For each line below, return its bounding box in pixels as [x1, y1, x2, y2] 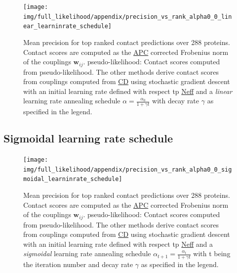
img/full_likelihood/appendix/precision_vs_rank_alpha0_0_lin [23, 13, 232, 20]
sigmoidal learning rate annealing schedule [23, 248, 151, 259]
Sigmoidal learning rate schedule [3, 131, 173, 146]
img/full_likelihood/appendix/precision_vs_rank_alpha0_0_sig [23, 166, 232, 173]
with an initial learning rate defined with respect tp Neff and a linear [23, 86, 233, 96]
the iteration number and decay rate [23, 259, 133, 270]
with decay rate [152, 95, 199, 106]
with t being [193, 248, 231, 259]
